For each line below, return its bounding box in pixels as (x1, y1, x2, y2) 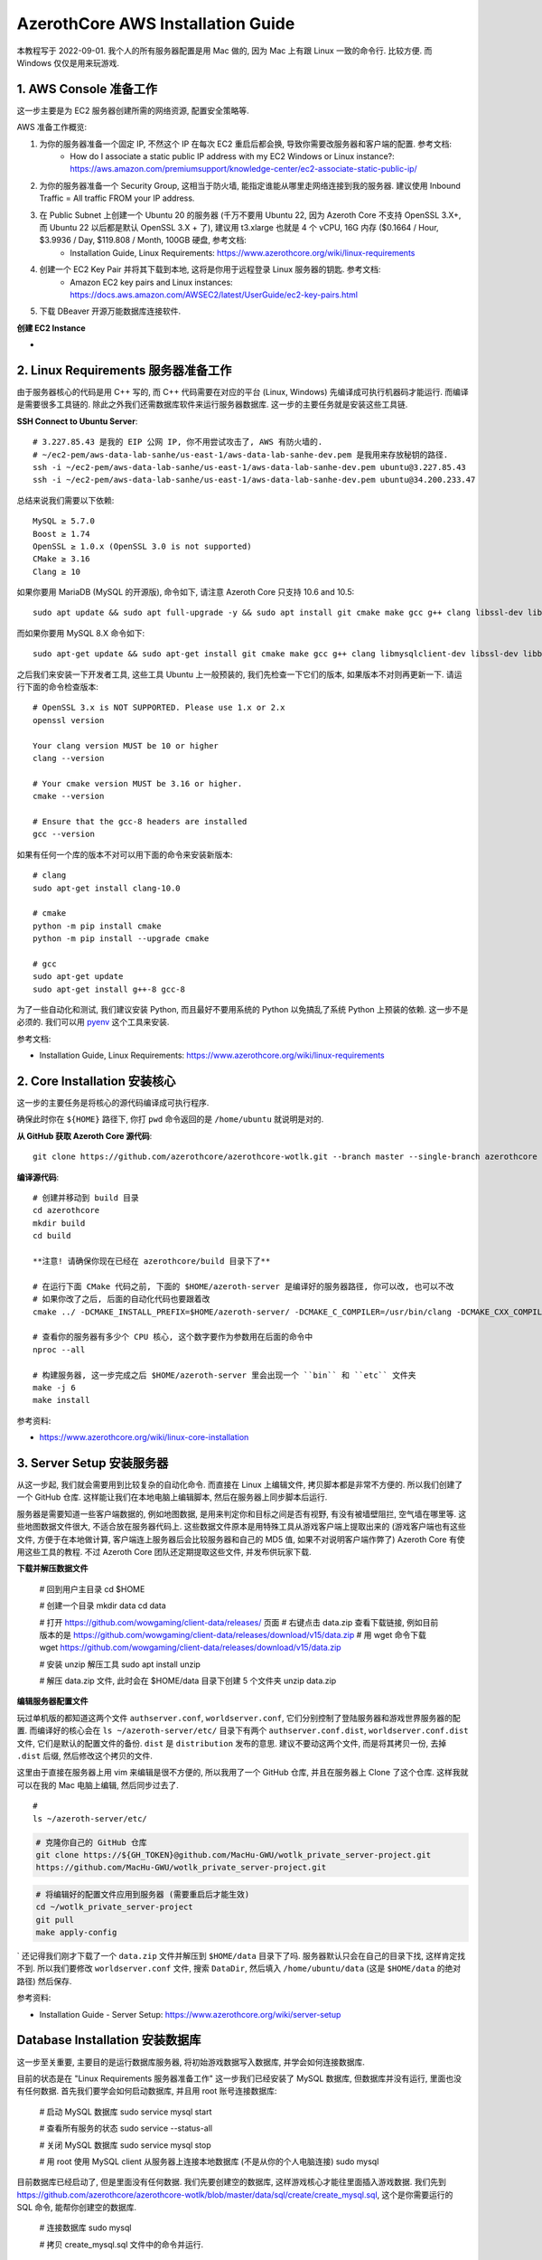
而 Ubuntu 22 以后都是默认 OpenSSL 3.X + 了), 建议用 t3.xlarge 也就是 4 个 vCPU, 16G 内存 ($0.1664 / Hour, (39, 221, 439, 232)
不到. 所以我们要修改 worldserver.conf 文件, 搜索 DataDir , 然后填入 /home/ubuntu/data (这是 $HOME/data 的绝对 (16, 1963, 462, 1974)
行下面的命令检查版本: (16, 682, 99, 692)
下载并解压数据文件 (16, 1563, 89, 1574)
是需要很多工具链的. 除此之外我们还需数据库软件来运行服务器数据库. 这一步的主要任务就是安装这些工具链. (16, 399, 408, 410)
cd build (33, 1230, 71, 1241)
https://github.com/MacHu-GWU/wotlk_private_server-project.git (35, 1862, 327, 1873)
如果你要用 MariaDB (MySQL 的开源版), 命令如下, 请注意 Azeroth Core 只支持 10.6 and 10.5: (16, 587, 355, 598)
